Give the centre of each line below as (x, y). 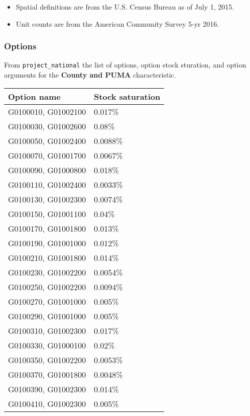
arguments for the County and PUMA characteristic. (90, 75)
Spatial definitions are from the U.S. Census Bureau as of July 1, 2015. (125, 7)
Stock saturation (127, 96)
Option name (34, 96)
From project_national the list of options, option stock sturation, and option (125, 65)
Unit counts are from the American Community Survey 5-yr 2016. (117, 23)
